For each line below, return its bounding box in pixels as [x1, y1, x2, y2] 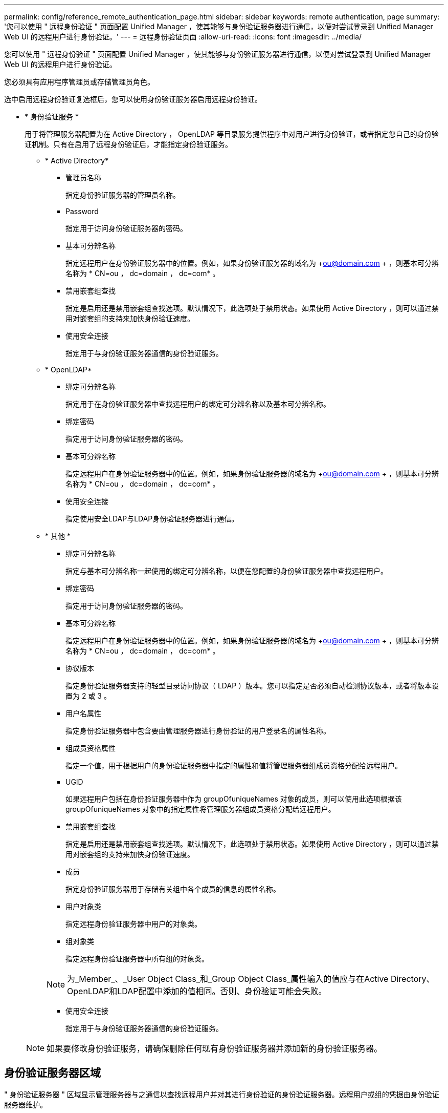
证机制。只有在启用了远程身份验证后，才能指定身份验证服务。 [25, 140, 232, 149]
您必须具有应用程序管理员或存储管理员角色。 [4, 77, 154, 86]
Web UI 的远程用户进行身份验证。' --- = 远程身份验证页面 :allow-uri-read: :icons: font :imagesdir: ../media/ [4, 32, 362, 41]
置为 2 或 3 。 [65, 691, 111, 700]
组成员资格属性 [65, 744, 116, 752]
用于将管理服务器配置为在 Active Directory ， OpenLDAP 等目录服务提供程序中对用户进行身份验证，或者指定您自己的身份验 [25, 130, 439, 138]
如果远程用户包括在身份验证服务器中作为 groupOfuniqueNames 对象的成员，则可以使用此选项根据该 [65, 794, 402, 803]
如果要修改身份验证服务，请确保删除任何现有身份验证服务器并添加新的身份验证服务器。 [47, 1043, 383, 1054]
